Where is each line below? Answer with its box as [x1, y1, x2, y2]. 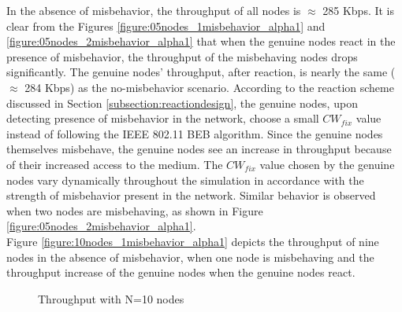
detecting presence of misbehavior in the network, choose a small [6, 110, 319, 127]
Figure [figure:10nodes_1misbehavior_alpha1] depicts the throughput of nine [6, 233, 379, 249]
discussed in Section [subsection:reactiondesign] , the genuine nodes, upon [6, 94, 358, 111]
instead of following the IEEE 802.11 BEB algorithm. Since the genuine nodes [6, 125, 383, 141]
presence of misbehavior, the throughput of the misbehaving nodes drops [6, 48, 358, 64]
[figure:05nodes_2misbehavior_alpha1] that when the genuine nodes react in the [6, 33, 396, 50]
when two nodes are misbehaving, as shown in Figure [6, 202, 263, 218]
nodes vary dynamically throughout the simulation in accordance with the [6, 171, 364, 188]
